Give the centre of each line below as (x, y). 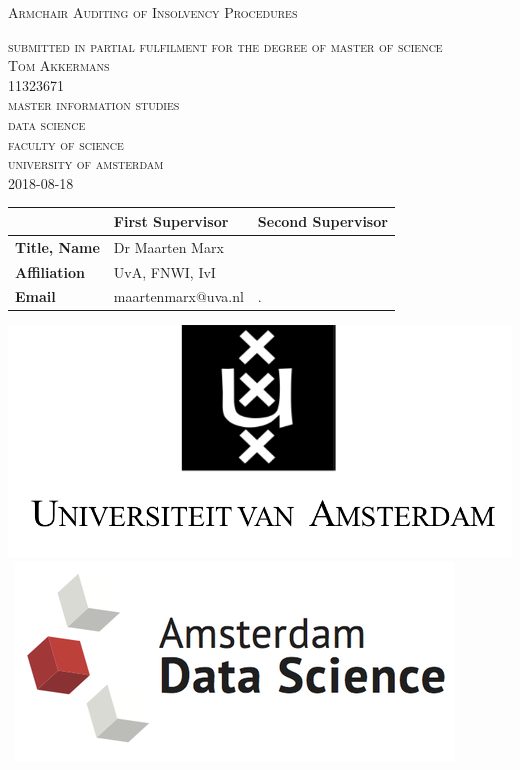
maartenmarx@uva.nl (178, 296)
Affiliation (50, 271)
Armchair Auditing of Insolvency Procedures (153, 12)
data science (47, 123)
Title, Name (57, 246)
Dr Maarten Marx (168, 246)
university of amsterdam (86, 163)
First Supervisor (171, 220)
